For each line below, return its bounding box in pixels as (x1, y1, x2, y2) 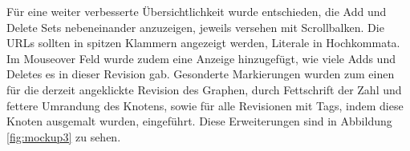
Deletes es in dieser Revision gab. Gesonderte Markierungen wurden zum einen (6, 66, 395, 82)
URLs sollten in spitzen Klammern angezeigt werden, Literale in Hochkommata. (6, 34, 400, 51)
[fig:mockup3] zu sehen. (6, 128, 121, 145)
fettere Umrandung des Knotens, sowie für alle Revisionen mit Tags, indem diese (6, 97, 404, 113)
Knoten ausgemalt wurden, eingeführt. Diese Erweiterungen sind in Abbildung (6, 113, 392, 129)
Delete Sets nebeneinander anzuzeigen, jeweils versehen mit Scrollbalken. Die (6, 18, 384, 35)
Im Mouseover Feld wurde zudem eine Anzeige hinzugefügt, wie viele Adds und (6, 50, 396, 66)
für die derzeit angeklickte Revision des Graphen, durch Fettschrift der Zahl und (6, 81, 402, 97)
